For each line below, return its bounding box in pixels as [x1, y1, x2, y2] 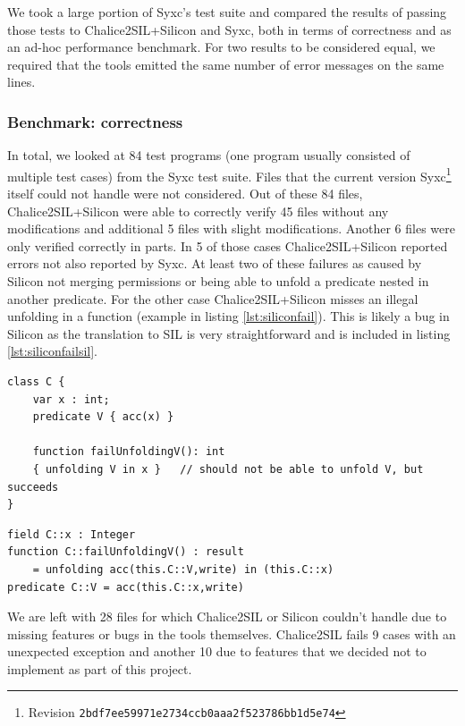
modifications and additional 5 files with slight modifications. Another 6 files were [7, 219, 455, 238]
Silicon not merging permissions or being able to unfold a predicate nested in [7, 272, 429, 290]
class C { [7, 375, 65, 388]
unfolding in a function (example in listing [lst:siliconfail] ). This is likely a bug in [7, 307, 450, 325]
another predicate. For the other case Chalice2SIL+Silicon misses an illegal [7, 289, 418, 308]
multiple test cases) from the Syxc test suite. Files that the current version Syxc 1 [7, 164, 452, 185]
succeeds [7, 480, 59, 494]
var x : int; [32, 393, 110, 406]
